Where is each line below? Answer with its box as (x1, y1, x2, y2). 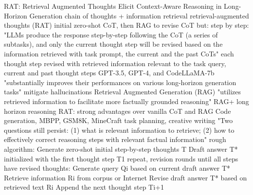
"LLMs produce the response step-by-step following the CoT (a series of (4, 29, 218, 39)
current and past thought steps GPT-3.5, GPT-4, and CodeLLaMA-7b (4, 68, 215, 78)
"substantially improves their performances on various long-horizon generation (4, 77, 236, 87)
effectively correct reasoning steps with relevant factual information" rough (4, 134, 226, 144)
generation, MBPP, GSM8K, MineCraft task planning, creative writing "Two (4, 115, 233, 125)
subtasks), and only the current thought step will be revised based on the (4, 39, 223, 49)
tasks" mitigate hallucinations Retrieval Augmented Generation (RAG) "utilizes (4, 87, 241, 97)
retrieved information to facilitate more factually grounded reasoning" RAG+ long (4, 96, 249, 106)
